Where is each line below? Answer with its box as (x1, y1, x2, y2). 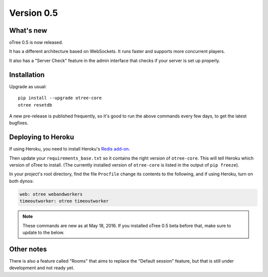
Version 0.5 (9, 7, 58, 18)
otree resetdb (18, 102, 52, 108)
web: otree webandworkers (19, 191, 83, 197)
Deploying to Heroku (9, 133, 74, 141)
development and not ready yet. (9, 265, 74, 271)
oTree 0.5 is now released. (9, 40, 63, 46)
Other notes (9, 245, 47, 253)
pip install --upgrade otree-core (18, 95, 102, 101)
